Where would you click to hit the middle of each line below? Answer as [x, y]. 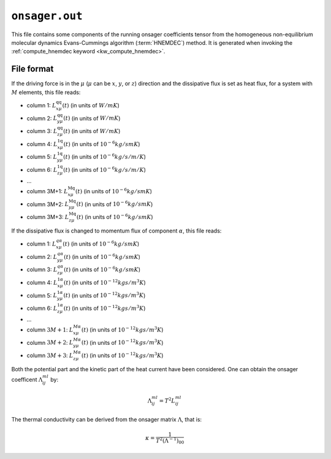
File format [32, 69]
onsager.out [47, 16]
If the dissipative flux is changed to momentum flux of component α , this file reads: [116, 231]
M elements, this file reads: [46, 92]
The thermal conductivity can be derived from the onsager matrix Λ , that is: [107, 420]
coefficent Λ [27, 380]
